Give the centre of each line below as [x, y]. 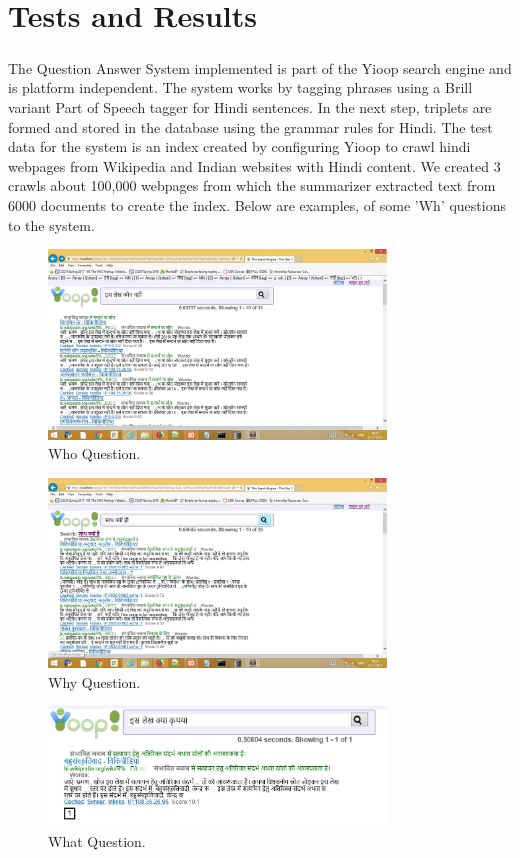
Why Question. [94, 681]
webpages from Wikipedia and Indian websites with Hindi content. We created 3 [254, 165]
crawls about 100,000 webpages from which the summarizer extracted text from [252, 185]
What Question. [97, 840]
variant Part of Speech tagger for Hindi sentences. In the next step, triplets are [250, 106]
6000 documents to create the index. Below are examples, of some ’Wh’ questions [257, 204]
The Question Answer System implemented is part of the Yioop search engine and [260, 67]
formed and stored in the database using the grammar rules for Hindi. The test [250, 126]
